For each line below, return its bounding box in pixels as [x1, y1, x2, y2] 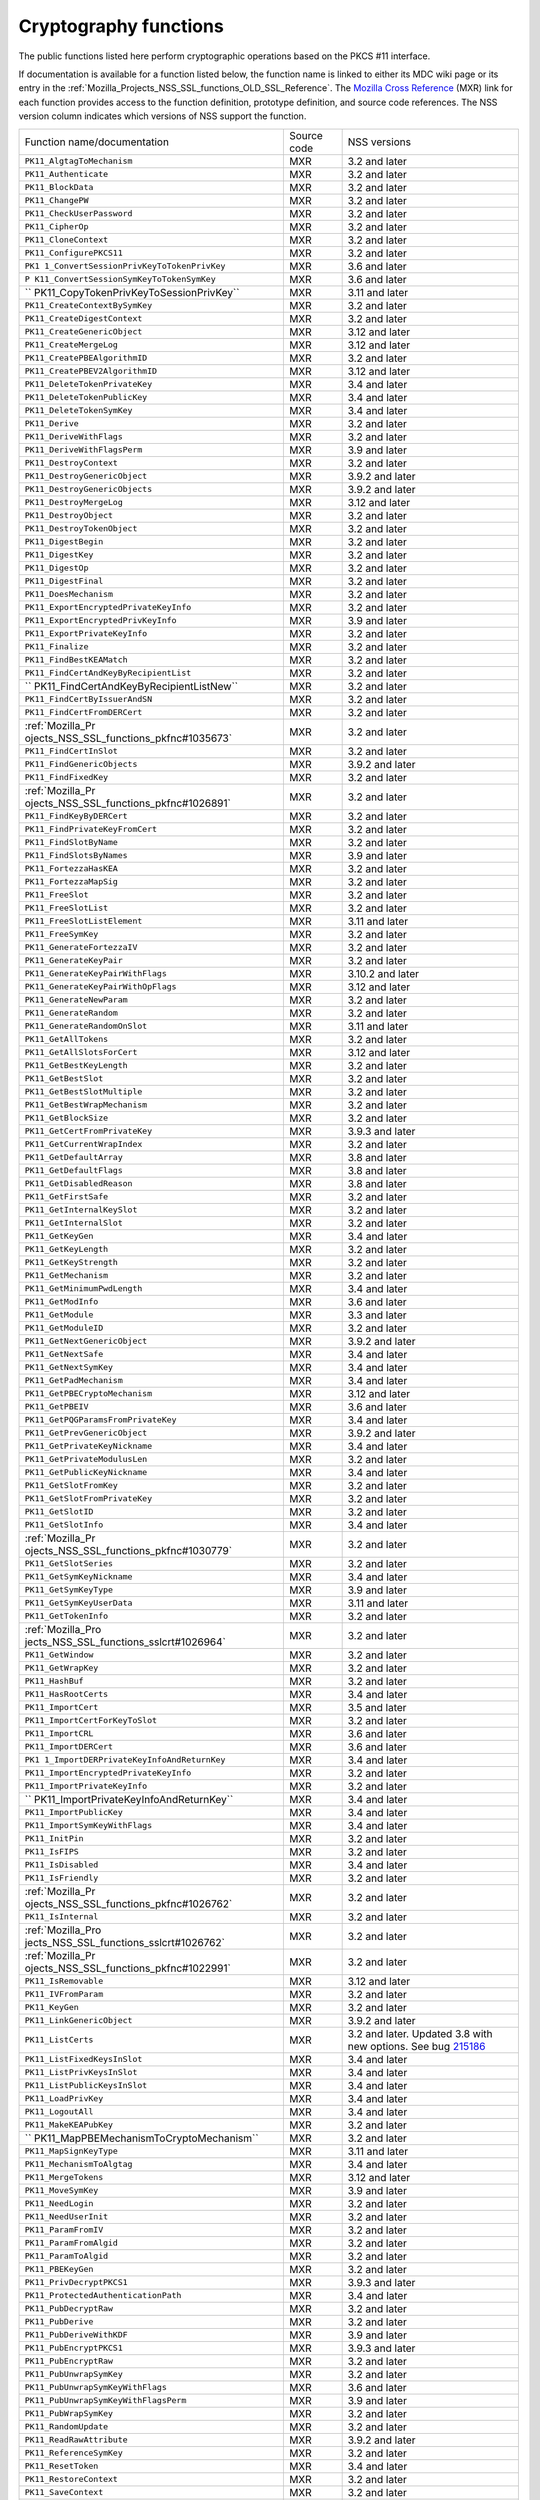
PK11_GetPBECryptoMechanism [24, 1388, 153, 1399]
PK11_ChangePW [24, 195, 89, 205]
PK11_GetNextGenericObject [24, 1336, 148, 1346]
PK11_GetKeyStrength [24, 1257, 119, 1267]
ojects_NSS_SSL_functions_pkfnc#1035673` [24, 731, 233, 745]
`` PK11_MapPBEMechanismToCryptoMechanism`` [24, 2131, 259, 2145]
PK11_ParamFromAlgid [24, 2238, 119, 2248]
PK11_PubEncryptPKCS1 [24, 2343, 124, 2353]
